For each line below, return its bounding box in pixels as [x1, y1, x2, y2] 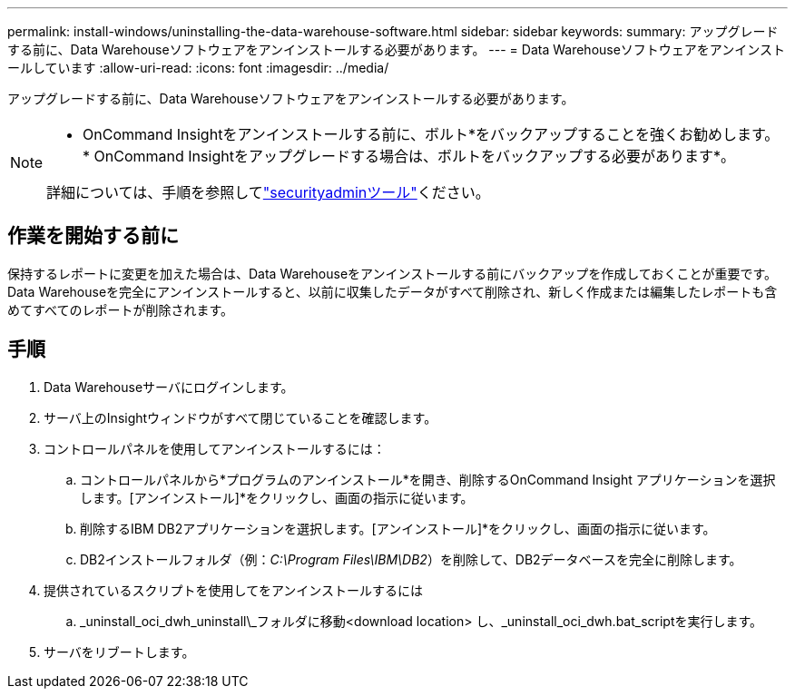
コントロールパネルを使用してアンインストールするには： [44, 440, 386, 456]
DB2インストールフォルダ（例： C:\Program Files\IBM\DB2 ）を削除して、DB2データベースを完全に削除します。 [80, 551, 742, 567]
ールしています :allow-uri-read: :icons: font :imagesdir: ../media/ [7, 60, 389, 75]
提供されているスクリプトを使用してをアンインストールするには [44, 582, 424, 598]
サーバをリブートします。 [44, 643, 195, 660]
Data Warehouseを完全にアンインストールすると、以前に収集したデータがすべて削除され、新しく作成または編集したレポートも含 [7, 283, 778, 299]
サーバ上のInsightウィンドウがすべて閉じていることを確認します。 [44, 409, 437, 426]
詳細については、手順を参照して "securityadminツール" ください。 [46, 183, 490, 201]
